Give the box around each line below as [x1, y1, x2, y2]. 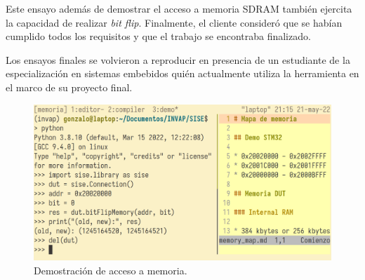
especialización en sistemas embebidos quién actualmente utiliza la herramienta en [6, 66, 359, 81]
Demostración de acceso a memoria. [34, 262, 187, 277]
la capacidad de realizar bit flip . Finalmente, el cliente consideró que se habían [6, 15, 343, 29]
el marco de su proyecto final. [6, 79, 133, 94]
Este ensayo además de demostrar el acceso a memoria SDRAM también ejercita [6, 1, 352, 15]
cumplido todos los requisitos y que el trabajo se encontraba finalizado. [6, 29, 311, 44]
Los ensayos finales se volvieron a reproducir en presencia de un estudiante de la [6, 52, 350, 67]
